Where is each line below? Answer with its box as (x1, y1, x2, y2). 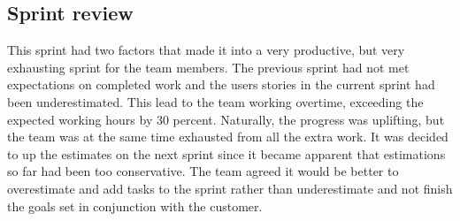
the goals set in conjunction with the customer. (7, 196, 263, 215)
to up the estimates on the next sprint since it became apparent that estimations (7, 144, 446, 163)
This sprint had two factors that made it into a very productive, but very (7, 41, 405, 59)
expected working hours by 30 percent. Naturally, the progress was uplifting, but (7, 110, 445, 128)
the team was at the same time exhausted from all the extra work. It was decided (7, 127, 448, 146)
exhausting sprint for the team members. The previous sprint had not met (7, 57, 410, 76)
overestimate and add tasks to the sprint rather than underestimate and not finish (7, 179, 453, 197)
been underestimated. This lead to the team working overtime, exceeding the (7, 92, 424, 110)
